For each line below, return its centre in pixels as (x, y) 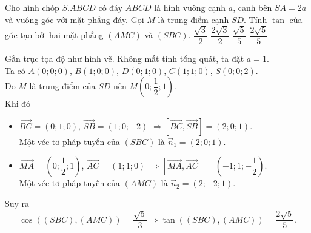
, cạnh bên (252, 7)
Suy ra (17, 203)
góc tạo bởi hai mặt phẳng (54, 35)
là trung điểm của (62, 86)
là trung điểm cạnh (193, 19)
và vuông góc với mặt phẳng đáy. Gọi (75, 19)
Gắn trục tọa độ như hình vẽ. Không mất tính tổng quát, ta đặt (125, 59)
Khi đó (18, 103)
